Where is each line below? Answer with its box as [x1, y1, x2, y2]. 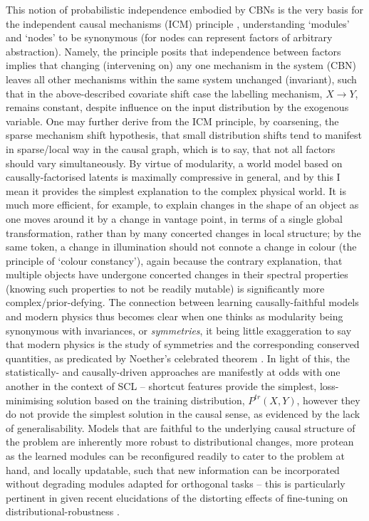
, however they [296, 392, 360, 407]
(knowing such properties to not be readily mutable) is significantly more [6, 280, 325, 295]
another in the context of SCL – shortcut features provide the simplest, [6, 379, 317, 394]
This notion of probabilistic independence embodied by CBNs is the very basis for [6, 2, 364, 16]
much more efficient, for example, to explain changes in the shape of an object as [6, 197, 359, 212]
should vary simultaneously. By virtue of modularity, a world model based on [6, 155, 343, 170]
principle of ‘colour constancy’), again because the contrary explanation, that [6, 253, 343, 268]
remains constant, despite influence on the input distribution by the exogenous [6, 100, 349, 115]
